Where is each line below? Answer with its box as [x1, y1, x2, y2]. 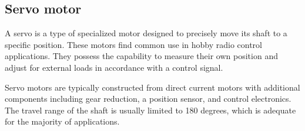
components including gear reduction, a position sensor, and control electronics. [5, 92, 291, 105]
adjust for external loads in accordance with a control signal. [5, 61, 223, 73]
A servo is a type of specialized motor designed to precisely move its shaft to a [5, 27, 287, 39]
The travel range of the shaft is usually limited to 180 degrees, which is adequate [5, 104, 296, 116]
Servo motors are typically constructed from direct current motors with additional [5, 81, 300, 93]
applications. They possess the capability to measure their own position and [5, 50, 278, 62]
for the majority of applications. [5, 115, 120, 127]
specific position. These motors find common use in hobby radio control [5, 38, 263, 50]
